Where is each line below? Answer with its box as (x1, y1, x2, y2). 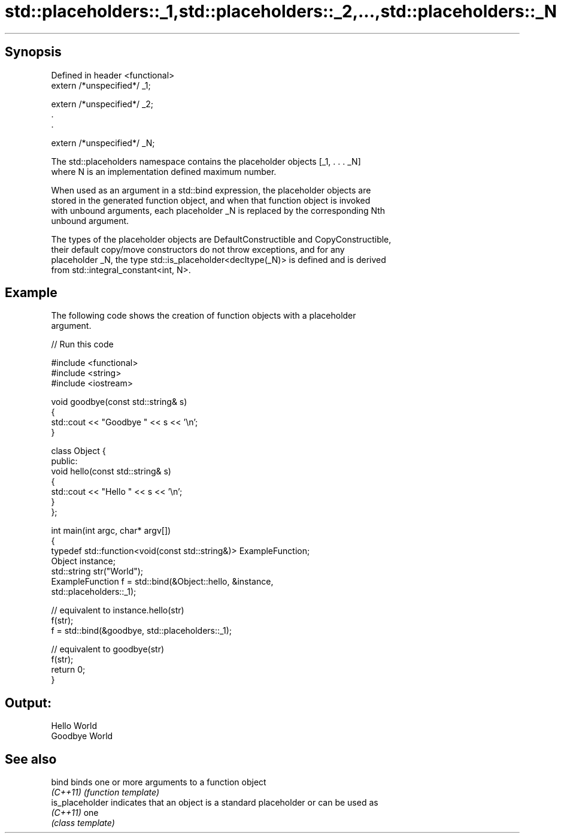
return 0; (51, 664, 86, 675)
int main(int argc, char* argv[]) (51, 525, 171, 536)
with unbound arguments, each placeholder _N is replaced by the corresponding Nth (51, 205, 386, 216)
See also (5, 751, 57, 767)
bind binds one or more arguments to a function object (51, 777, 266, 788)
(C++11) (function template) (51, 787, 160, 798)
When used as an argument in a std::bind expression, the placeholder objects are (51, 184, 371, 195)
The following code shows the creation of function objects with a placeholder (51, 310, 356, 321)
